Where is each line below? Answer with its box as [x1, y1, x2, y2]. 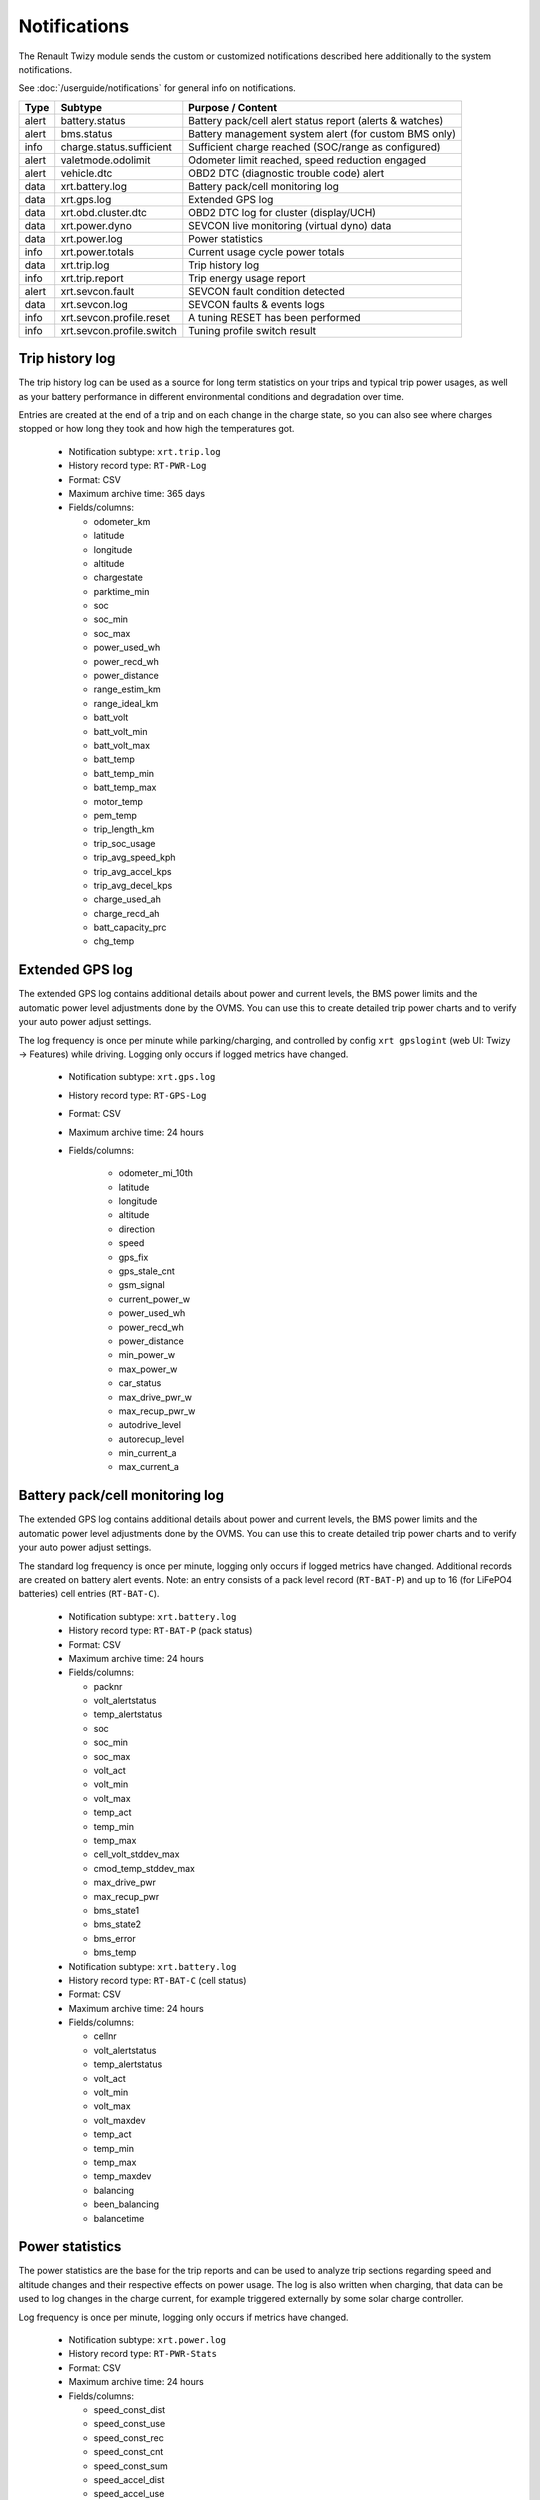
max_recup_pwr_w [118, 1405, 196, 1417]
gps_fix [118, 1251, 149, 1263]
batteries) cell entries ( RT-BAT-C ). [18, 1588, 160, 1600]
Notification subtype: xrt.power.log [68, 2334, 227, 2345]
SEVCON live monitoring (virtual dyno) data [188, 218, 392, 232]
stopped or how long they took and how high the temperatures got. [18, 423, 295, 435]
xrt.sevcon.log [60, 297, 129, 311]
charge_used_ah [93, 893, 162, 905]
